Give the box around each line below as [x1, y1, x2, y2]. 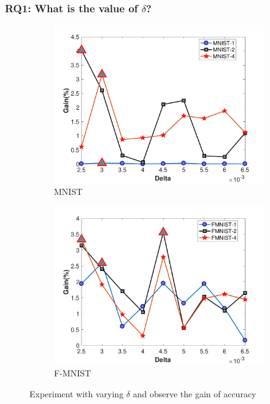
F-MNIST [54, 367, 91, 379]
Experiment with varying [29, 387, 124, 400]
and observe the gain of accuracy [133, 387, 256, 400]
